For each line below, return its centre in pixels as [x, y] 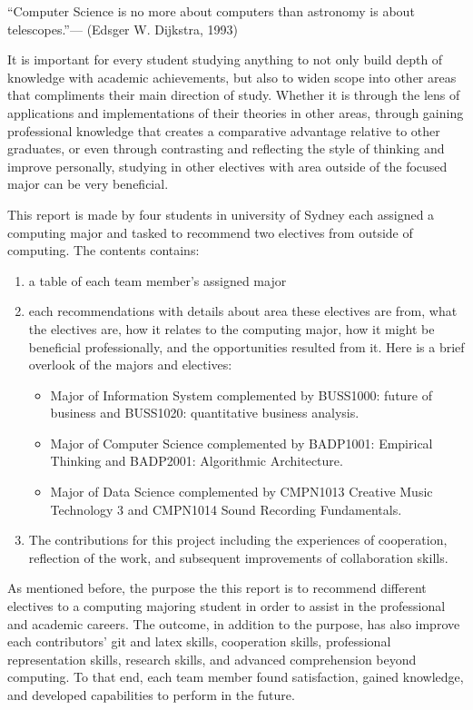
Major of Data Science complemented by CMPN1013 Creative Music [241, 492]
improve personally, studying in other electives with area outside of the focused [227, 166]
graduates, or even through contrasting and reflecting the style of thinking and [226, 148]
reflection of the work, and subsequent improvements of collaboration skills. [238, 557]
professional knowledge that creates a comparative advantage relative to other [224, 130]
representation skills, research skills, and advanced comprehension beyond [212, 659]
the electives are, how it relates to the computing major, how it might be [232, 328]
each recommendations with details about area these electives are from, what [243, 311]
